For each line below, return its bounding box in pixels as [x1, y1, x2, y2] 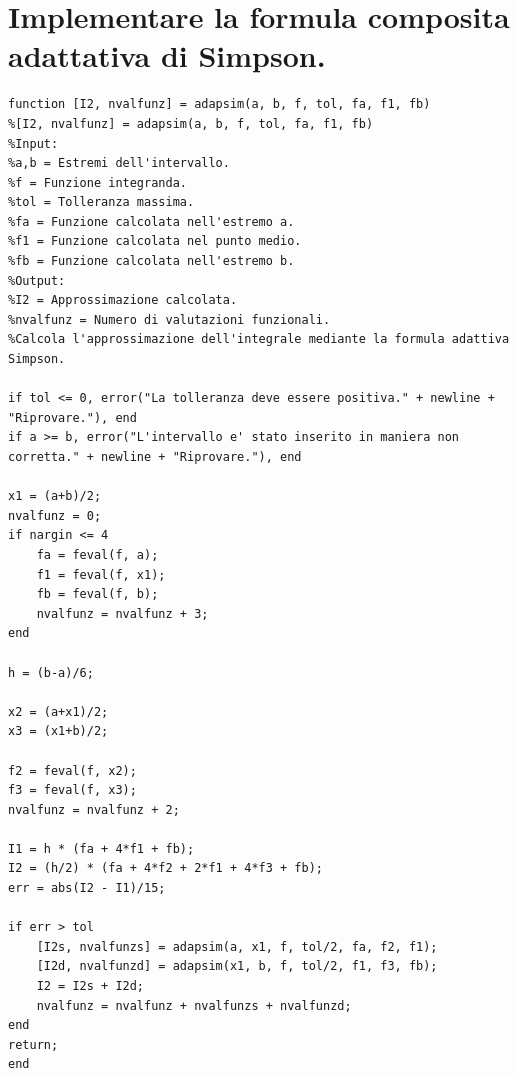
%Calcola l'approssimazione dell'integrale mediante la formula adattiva [8, 332, 510, 347]
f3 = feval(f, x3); [8, 783, 137, 798]
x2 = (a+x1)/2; [8, 704, 109, 719]
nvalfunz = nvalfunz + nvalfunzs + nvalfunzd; [36, 998, 352, 1013]
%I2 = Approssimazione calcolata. [8, 293, 238, 308]
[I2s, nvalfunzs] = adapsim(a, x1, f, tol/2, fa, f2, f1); [36, 939, 438, 954]
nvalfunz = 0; [8, 508, 102, 523]
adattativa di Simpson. [8, 35, 326, 76]
